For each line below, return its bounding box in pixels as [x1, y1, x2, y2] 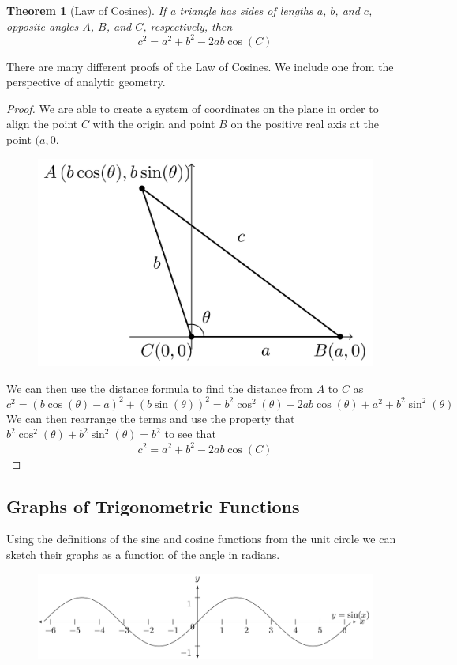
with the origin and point [92, 115, 215, 132]
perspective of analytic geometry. [6, 74, 166, 90]
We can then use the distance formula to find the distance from [6, 380, 313, 396]
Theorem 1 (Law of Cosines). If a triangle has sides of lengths [6, 2, 313, 18]
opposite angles [6, 17, 79, 34]
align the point [6, 115, 78, 132]
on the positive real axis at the [230, 115, 380, 132]
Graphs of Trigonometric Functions [6, 493, 300, 518]
